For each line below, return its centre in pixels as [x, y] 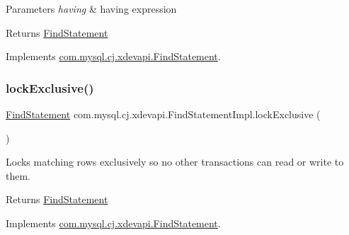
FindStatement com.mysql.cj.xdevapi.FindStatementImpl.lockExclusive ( [163, 114]
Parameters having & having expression [91, 8]
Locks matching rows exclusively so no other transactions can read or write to [175, 162]
